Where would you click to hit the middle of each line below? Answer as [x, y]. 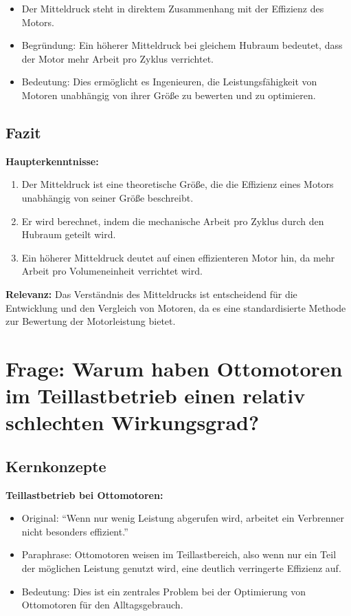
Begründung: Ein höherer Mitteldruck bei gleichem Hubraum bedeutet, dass [182, 45]
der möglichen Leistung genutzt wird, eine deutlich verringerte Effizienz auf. [181, 568]
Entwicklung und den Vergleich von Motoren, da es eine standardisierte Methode [176, 307]
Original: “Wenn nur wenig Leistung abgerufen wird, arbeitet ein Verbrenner [183, 518]
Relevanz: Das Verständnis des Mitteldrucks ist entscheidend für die [151, 294]
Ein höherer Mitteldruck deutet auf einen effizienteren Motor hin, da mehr [178, 257]
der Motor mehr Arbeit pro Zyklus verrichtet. [117, 58]
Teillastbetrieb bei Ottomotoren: [84, 495]
